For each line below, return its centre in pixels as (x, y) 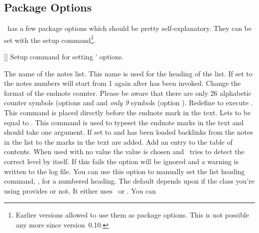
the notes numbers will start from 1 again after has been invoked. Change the (123, 83)
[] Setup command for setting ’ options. (64, 57)
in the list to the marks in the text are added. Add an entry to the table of (118, 141)
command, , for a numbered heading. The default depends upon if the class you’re (129, 181)
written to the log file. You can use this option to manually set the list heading (125, 171)
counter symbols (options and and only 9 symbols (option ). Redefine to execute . (129, 103)
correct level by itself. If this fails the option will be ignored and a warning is (122, 161)
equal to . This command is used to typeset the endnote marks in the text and (124, 122)
